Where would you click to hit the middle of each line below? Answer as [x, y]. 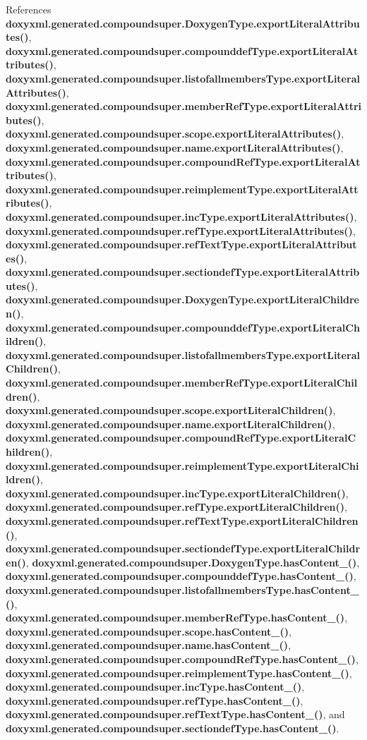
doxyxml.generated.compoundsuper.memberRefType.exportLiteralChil [182, 383]
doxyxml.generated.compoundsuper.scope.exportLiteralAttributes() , [175, 134]
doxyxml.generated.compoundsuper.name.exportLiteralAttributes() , [175, 147]
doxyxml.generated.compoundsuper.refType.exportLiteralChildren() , [176, 507]
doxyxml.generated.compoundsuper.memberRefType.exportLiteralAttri [184, 106]
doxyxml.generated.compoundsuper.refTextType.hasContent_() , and [175, 714]
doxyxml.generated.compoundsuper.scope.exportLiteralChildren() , [171, 410]
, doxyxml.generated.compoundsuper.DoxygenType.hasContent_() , [193, 562]
